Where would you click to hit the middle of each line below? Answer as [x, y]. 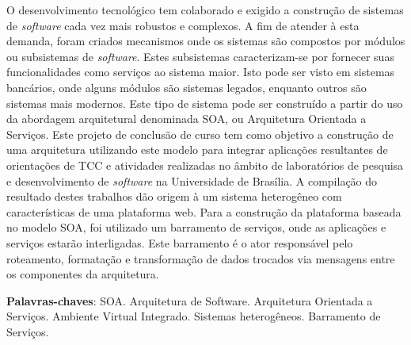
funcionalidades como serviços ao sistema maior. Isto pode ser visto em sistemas [201, 72]
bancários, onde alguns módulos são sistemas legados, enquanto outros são [186, 87]
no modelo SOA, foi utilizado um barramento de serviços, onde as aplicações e [196, 227]
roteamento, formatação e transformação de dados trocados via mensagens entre [201, 258]
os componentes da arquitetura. [83, 274]
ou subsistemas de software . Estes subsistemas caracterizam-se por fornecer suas [200, 56]
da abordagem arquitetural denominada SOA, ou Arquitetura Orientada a [186, 119]
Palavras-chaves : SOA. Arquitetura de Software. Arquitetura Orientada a [190, 300]
